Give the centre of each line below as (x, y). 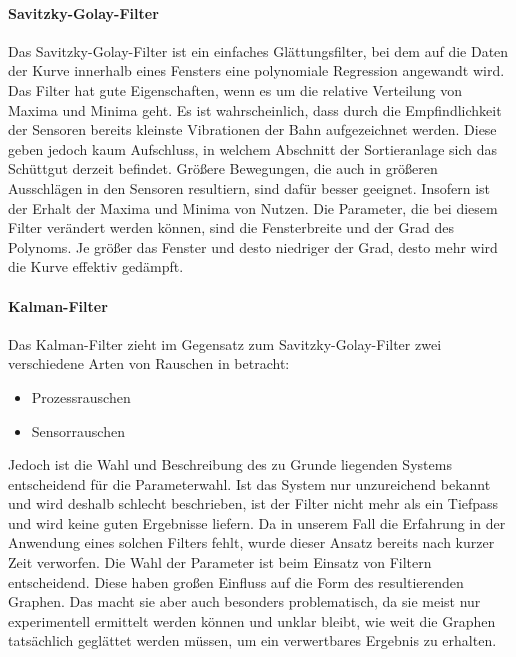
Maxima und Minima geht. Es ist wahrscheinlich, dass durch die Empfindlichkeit (255, 109)
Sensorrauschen (78, 430)
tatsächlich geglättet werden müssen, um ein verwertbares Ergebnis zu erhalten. (252, 640)
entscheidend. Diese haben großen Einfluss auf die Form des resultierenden (236, 581)
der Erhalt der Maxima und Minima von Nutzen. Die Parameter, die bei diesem (253, 207)
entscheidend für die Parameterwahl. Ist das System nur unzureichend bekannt (249, 483)
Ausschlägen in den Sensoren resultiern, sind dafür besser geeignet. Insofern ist (249, 187)
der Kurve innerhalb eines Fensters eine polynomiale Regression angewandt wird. (256, 70)
